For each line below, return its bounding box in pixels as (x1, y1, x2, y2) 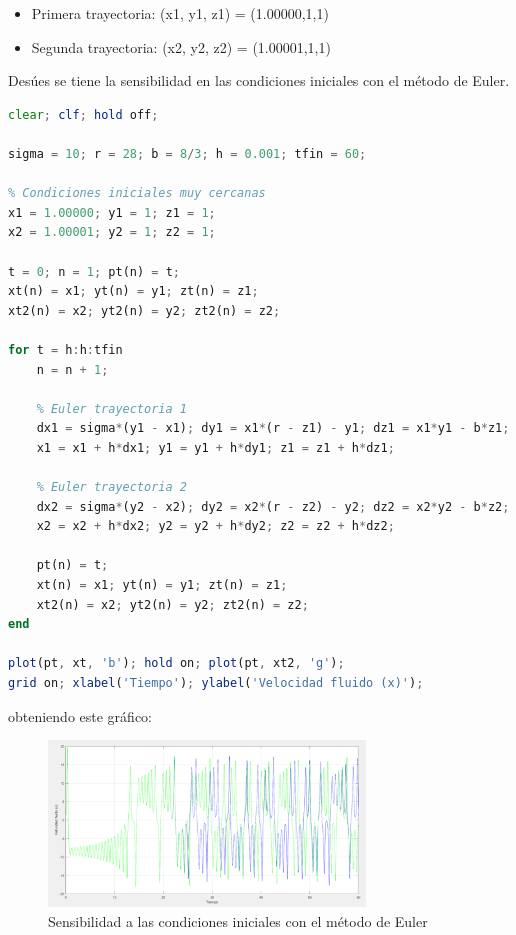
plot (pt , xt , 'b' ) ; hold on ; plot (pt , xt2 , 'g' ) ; (8, 656, 345, 671)
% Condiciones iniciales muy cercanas (8, 186, 266, 201)
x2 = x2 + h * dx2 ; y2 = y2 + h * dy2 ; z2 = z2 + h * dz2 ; (36, 519, 395, 534)
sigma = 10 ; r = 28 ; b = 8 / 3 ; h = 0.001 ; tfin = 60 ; (8, 146, 367, 161)
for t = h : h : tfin (8, 342, 123, 357)
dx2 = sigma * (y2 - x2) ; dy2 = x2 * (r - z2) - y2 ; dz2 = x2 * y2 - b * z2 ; (36, 499, 510, 514)
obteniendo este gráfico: (8, 705, 153, 726)
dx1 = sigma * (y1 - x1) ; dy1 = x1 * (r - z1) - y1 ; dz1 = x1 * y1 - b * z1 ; (36, 421, 510, 436)
